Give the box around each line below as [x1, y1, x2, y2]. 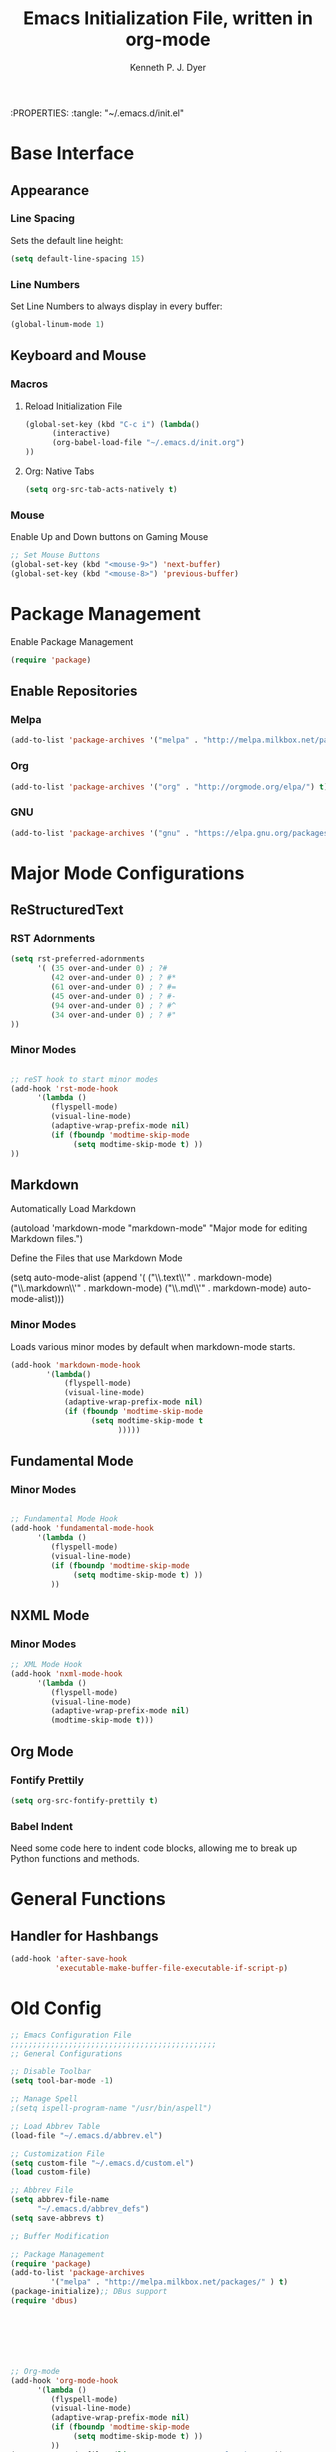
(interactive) [51, 428, 111, 439]
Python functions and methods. [10, 1853, 140, 1865]
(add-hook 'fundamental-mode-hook [10, 1523, 155, 1534]
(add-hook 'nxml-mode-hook [10, 1668, 123, 1679]
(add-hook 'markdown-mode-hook [10, 1360, 141, 1370]
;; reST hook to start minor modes [10, 1074, 159, 1084]
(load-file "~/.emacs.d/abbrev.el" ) [10, 2130, 163, 2141]
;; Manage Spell [10, 2094, 78, 2104]
